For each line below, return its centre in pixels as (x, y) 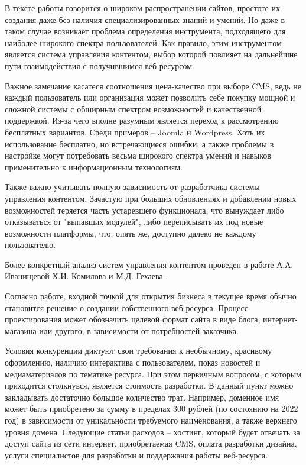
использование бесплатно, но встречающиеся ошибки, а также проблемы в (139, 143)
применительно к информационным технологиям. (94, 167)
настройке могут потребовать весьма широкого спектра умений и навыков (138, 155)
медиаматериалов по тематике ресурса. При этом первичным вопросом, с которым (153, 374)
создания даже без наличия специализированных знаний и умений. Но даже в (145, 19)
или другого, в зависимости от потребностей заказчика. (139, 330)
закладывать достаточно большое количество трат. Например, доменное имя (142, 397)
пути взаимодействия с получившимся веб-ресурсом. (100, 65)
